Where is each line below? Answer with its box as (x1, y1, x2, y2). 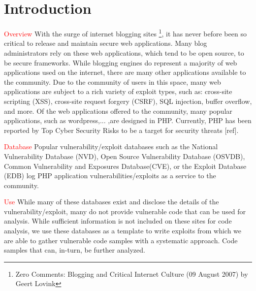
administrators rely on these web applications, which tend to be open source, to (4, 47, 244, 58)
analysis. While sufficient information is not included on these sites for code (4, 216, 232, 226)
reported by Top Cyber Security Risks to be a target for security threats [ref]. (4, 125, 239, 135)
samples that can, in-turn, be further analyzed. (4, 245, 145, 255)
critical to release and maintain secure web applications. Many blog (4, 38, 207, 48)
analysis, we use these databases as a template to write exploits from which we (4, 226, 242, 236)
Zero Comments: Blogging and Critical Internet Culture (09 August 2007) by (15, 268, 248, 279)
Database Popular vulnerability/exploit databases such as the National (4, 141, 218, 152)
